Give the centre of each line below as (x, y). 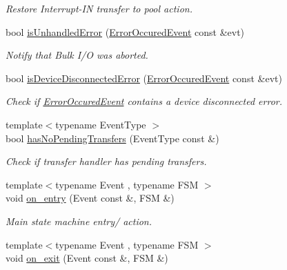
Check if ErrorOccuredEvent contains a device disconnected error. (144, 101)
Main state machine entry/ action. (79, 221)
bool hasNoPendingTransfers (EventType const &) (112, 138)
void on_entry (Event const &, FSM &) (90, 198)
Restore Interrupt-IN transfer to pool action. (99, 8)
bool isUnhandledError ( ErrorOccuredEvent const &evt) (125, 31)
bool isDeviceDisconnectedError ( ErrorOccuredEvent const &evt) (144, 78)
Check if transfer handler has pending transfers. (106, 161)
